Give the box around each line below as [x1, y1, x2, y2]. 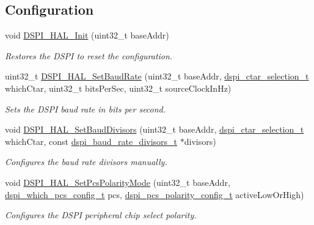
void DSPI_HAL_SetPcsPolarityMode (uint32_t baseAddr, [5, 175, 230, 188]
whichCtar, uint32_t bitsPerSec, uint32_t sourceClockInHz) [5, 81, 232, 94]
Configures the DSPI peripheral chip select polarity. [5, 208, 197, 221]
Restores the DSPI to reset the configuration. [5, 49, 173, 62]
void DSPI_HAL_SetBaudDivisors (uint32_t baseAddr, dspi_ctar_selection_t [5, 123, 304, 136]
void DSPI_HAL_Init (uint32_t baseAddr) [5, 29, 169, 42]
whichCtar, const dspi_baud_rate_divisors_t [5, 135, 178, 147]
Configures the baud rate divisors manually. [5, 155, 167, 168]
